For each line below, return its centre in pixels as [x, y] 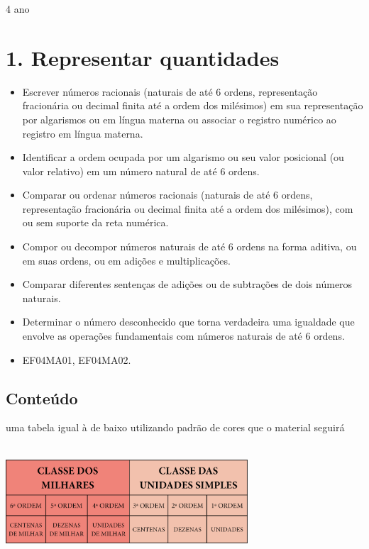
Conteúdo [42, 398]
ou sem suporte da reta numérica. [95, 222]
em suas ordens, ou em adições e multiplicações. [126, 260]
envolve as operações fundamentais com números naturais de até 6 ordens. [183, 336]
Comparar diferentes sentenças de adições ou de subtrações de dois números [187, 284]
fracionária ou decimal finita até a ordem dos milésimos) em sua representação [193, 105]
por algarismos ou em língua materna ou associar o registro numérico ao [179, 119]
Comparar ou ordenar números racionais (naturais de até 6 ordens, [167, 195]
